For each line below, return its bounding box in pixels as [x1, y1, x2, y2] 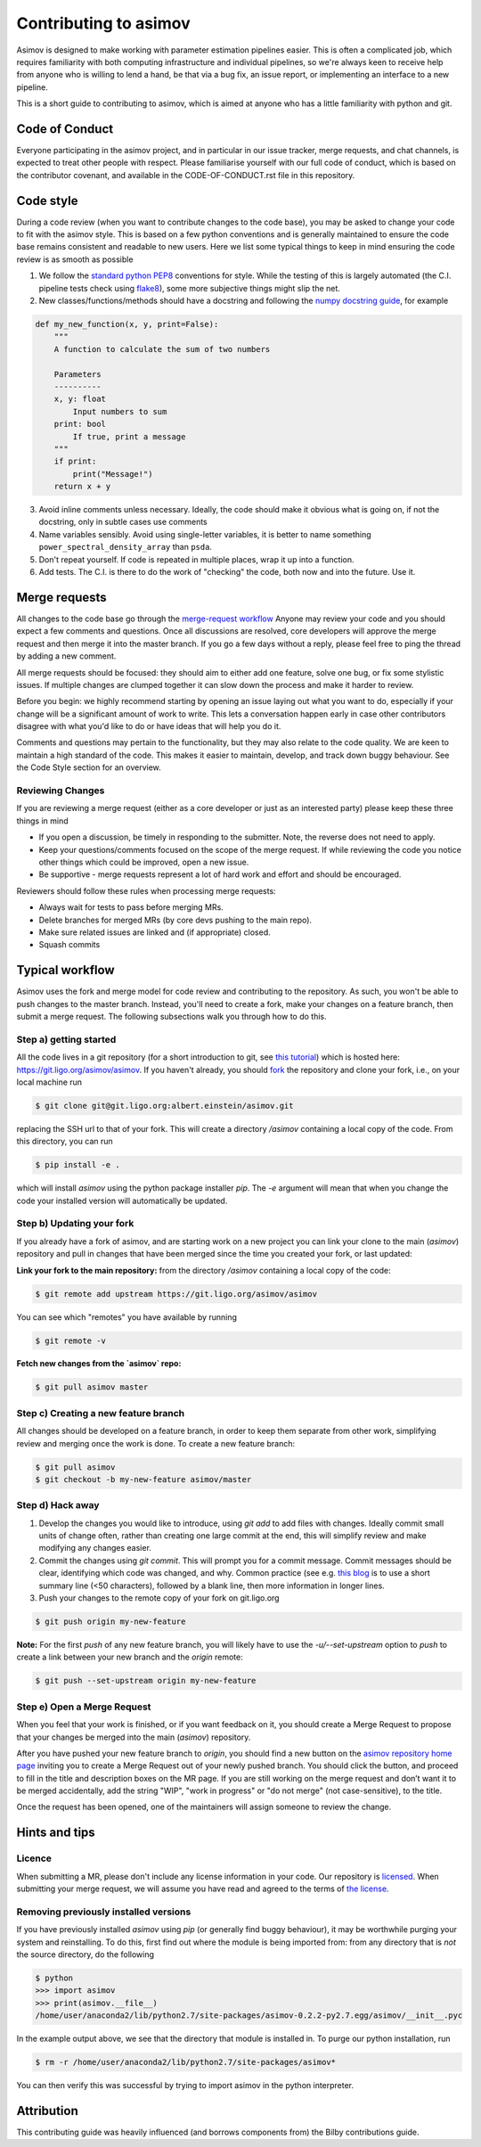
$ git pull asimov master [35, 1382, 149, 1392]
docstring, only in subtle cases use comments [38, 517, 208, 528]
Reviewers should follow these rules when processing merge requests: [16, 885, 276, 896]
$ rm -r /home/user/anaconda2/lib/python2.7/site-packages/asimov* [35, 2057, 337, 2068]
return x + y [53, 481, 111, 492]
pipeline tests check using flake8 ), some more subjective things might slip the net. [38, 283, 340, 293]
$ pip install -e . [35, 1160, 120, 1170]
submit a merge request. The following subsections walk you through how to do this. [16, 1011, 327, 1021]
